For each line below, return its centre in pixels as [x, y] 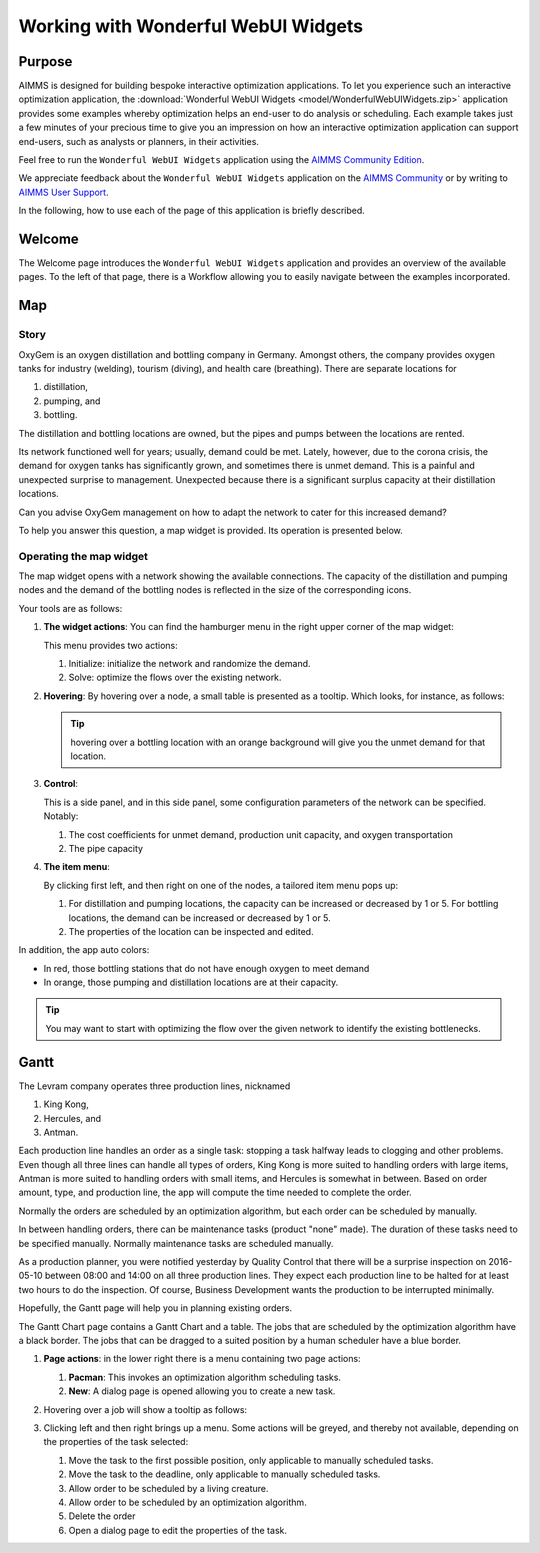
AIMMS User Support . [63, 192]
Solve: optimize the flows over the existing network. [175, 677]
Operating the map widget [83, 556]
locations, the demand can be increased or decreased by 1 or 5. [200, 917]
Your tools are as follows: [70, 608]
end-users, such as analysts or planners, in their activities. [139, 141]
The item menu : [76, 867]
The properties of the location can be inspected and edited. [191, 931]
